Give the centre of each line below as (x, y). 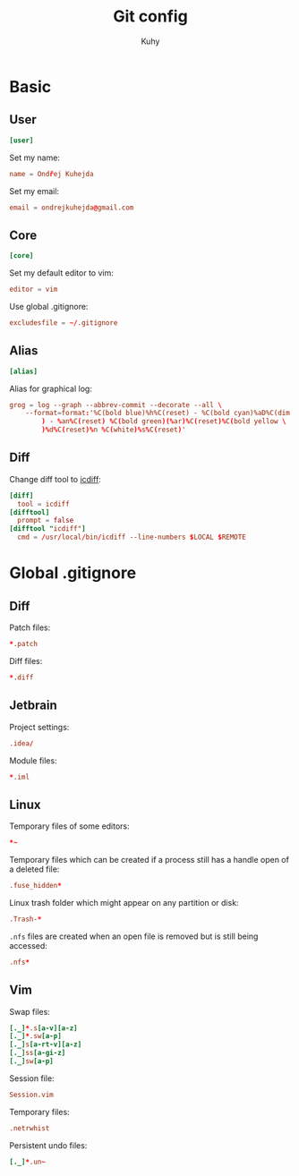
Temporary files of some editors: (69, 826)
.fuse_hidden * (36, 886)
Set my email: (34, 191)
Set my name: (35, 158)
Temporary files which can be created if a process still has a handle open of (149, 860)
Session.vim (31, 1095)
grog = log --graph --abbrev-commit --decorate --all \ (115, 405)
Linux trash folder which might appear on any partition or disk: (124, 902)
